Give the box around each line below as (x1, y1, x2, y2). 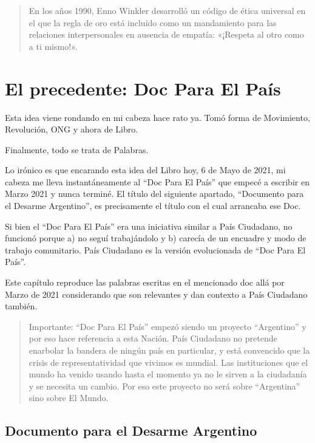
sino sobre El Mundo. (29, 391, 109, 404)
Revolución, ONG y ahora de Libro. (5, 123, 138, 136)
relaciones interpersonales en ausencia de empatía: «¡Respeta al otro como (29, 28, 304, 41)
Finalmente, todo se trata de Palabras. (5, 143, 149, 156)
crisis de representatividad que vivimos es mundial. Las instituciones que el (29, 355, 308, 368)
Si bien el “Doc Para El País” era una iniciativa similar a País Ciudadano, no (5, 219, 293, 232)
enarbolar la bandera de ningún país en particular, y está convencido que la (29, 344, 310, 356)
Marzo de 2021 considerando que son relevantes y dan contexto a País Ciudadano (5, 287, 308, 300)
